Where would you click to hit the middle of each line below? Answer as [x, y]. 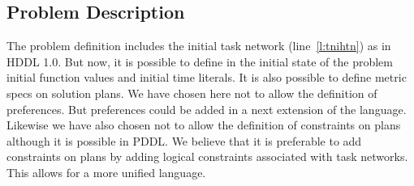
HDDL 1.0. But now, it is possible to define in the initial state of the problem [200, 61]
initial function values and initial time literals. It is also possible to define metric [207, 77]
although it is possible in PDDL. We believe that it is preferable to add [184, 140]
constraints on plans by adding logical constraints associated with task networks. [207, 156]
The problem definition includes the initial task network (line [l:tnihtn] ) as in [199, 46]
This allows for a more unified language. [106, 172]
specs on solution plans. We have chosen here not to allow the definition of [192, 93]
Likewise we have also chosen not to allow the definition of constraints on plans [204, 125]
